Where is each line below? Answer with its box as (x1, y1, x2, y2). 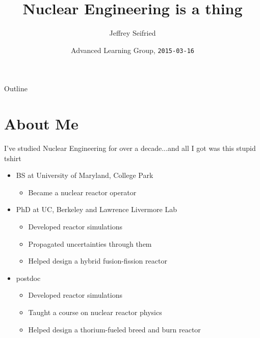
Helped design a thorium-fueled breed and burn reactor (28, 324, 201, 334)
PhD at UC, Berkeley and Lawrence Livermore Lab (16, 204, 177, 215)
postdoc (16, 272, 41, 283)
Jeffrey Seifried (109, 28, 156, 38)
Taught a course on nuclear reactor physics (28, 307, 162, 318)
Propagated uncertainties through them (28, 238, 152, 249)
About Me (4, 113, 79, 134)
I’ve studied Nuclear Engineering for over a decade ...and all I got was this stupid (4, 143, 256, 153)
